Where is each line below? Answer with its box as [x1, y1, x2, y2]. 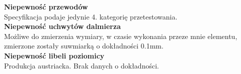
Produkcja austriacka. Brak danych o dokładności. [4, 60, 159, 70]
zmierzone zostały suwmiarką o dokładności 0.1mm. [4, 40, 164, 51]
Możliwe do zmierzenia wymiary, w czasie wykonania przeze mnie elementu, [4, 30, 237, 41]
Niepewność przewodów [4, 1, 88, 11]
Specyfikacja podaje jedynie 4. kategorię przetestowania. [4, 11, 178, 21]
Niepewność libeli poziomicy [4, 50, 105, 60]
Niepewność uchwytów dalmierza [4, 21, 121, 31]
